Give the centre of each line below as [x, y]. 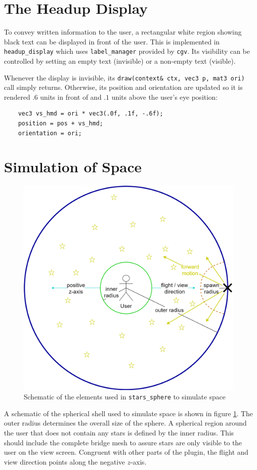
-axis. [138, 461]
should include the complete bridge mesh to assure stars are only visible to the [123, 442]
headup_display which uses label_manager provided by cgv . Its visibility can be [127, 51]
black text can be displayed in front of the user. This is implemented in [112, 41]
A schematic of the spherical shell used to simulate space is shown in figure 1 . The [128, 413]
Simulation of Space [73, 167]
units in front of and [71, 97]
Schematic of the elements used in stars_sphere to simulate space [125, 397]
